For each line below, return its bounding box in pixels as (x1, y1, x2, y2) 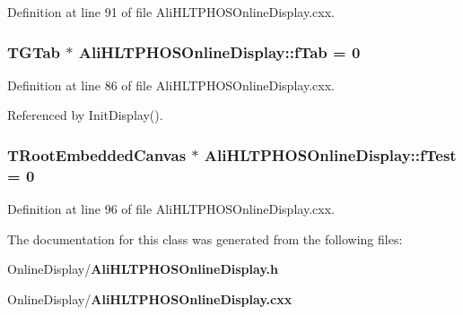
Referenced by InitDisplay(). (7, 106, 163, 124)
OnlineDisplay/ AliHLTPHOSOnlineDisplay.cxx (7, 289, 293, 308)
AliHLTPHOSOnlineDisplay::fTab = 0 (78, 40, 361, 63)
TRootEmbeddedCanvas (7, 143, 187, 166)
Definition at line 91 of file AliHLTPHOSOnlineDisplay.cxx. (7, 3, 335, 21)
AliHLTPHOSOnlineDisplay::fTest (204, 143, 457, 166)
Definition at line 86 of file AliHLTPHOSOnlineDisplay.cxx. (7, 75, 335, 94)
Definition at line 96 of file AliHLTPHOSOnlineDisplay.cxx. (7, 200, 335, 218)
